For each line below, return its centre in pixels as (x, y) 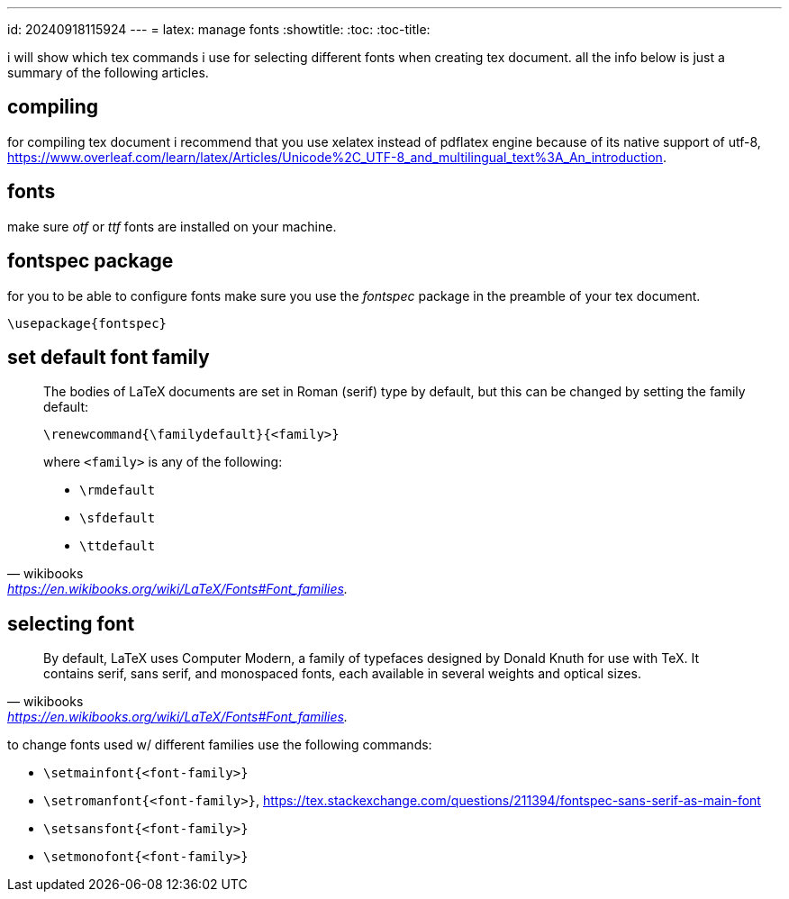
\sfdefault (118, 518)
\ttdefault (118, 546)
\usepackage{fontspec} (87, 323)
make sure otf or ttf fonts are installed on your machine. (172, 226)
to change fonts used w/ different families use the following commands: (220, 745)
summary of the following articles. (108, 73)
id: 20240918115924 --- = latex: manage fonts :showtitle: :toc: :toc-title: (219, 29)
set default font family (109, 357)
